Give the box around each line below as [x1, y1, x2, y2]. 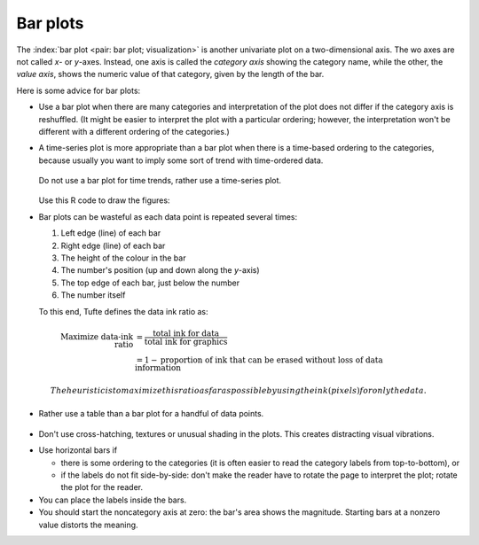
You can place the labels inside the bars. [38, 494, 187, 505]
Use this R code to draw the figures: [38, 195, 170, 206]
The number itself [60, 290, 126, 300]
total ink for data [152, 328, 220, 339]
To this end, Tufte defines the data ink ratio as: [38, 306, 208, 316]
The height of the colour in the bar [60, 253, 186, 263]
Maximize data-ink [60, 332, 134, 342]
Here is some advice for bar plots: [16, 85, 141, 96]
